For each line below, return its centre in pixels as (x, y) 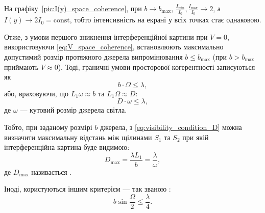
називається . (52, 171)
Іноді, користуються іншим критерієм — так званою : (88, 189)
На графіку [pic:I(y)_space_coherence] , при (73, 8)
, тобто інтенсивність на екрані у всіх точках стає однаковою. (165, 20)
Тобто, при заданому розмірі (48, 127)
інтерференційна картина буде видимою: (67, 147)
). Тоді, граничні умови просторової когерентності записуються (156, 66)
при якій (196, 137)
